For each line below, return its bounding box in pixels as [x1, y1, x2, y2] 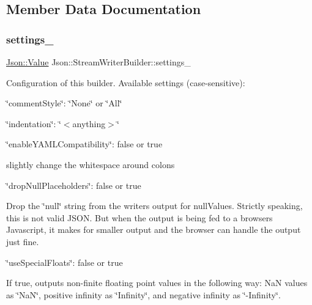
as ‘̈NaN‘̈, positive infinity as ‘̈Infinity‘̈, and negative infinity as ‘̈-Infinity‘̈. [6, 288, 281, 301]
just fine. [6, 235, 39, 248]
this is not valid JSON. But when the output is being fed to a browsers [6, 211, 273, 224]
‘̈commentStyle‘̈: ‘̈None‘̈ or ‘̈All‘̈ [6, 97, 122, 109]
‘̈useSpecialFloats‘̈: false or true [6, 255, 123, 268]
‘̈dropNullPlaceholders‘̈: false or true [6, 178, 141, 191]
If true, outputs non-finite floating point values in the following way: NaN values [6, 276, 308, 289]
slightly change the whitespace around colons [6, 158, 175, 171]
